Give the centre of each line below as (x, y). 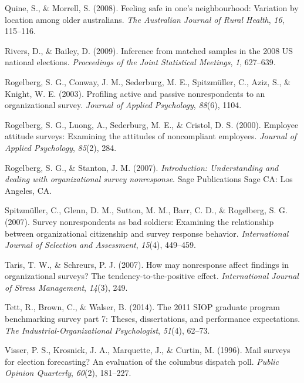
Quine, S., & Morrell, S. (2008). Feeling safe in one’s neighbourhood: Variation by (152, 8)
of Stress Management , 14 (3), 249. (66, 287)
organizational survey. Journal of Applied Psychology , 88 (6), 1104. (123, 105)
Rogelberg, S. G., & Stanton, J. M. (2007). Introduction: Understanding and (142, 167)
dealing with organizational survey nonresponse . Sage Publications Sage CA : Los (149, 179)
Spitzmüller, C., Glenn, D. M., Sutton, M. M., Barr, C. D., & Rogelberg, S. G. (146, 210)
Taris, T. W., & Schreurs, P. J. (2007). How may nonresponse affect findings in (147, 264)
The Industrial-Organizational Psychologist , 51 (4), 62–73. (107, 330)
